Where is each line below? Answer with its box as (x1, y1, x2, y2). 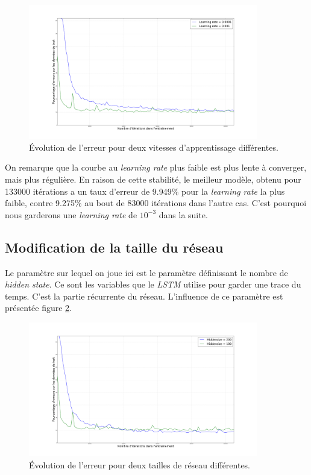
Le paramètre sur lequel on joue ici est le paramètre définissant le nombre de (5, 266, 288, 278)
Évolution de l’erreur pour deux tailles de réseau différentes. (29, 458, 251, 471)
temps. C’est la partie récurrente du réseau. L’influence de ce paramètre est (5, 289, 283, 302)
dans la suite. (159, 208, 208, 221)
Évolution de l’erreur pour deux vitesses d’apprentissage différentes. (29, 140, 278, 153)
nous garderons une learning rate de (5, 208, 137, 221)
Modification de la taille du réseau (5, 237, 224, 256)
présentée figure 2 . (5, 301, 72, 314)
